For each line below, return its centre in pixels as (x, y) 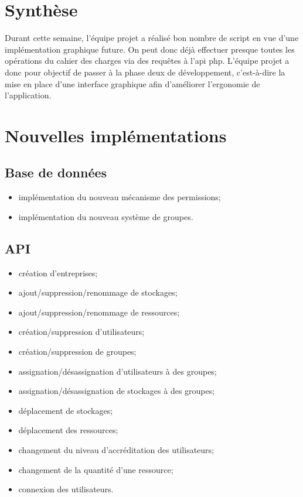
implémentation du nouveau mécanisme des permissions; (120, 197)
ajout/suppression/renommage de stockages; (98, 292)
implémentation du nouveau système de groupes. (106, 216)
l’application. (28, 95)
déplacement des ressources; (68, 430)
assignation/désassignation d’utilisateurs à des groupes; (118, 371)
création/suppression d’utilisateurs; (81, 332)
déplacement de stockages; (66, 410)
